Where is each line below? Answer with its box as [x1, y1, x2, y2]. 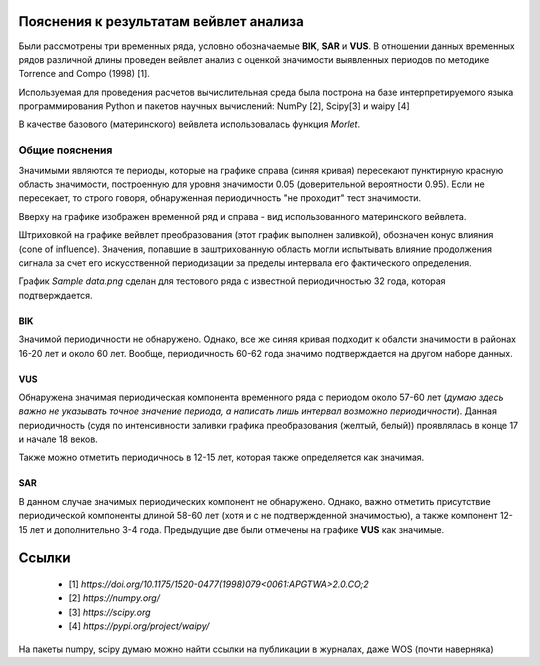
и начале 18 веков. [18, 433, 99, 445]
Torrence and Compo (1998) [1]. [18, 68, 150, 80]
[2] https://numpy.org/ [68, 592, 160, 604]
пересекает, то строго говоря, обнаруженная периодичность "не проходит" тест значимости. [18, 192, 422, 204]
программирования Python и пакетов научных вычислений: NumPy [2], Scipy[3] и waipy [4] [18, 100, 410, 112]
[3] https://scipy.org [68, 606, 151, 618]
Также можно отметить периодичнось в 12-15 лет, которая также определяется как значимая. [18, 451, 425, 464]
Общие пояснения [18, 143, 113, 157]
